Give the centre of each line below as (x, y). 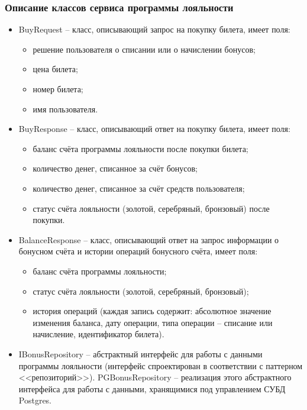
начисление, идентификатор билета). (98, 334)
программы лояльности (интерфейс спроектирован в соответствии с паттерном (161, 365)
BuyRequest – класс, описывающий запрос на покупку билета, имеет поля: (154, 29)
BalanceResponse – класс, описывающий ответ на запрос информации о (149, 239)
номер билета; (58, 89)
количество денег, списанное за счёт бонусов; (115, 168)
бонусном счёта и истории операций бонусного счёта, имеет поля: (138, 251)
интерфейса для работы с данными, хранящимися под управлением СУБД (152, 388)
